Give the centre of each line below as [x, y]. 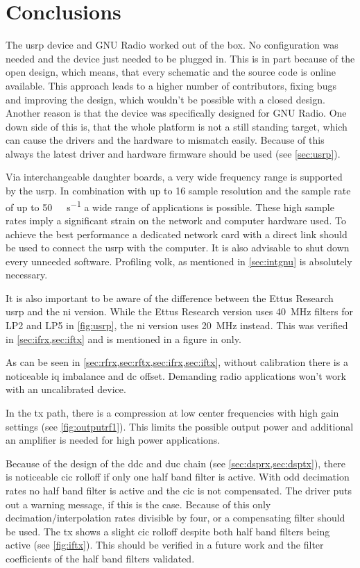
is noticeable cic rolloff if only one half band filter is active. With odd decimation [178, 477]
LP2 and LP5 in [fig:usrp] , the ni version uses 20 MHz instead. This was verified [177, 325]
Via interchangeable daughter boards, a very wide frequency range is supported [174, 177]
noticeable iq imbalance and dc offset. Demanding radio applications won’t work [176, 375]
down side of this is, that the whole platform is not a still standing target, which [177, 126]
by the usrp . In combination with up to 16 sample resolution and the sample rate [178, 191]
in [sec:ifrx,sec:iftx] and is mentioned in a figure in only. [123, 339]
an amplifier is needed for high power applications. [113, 440]
